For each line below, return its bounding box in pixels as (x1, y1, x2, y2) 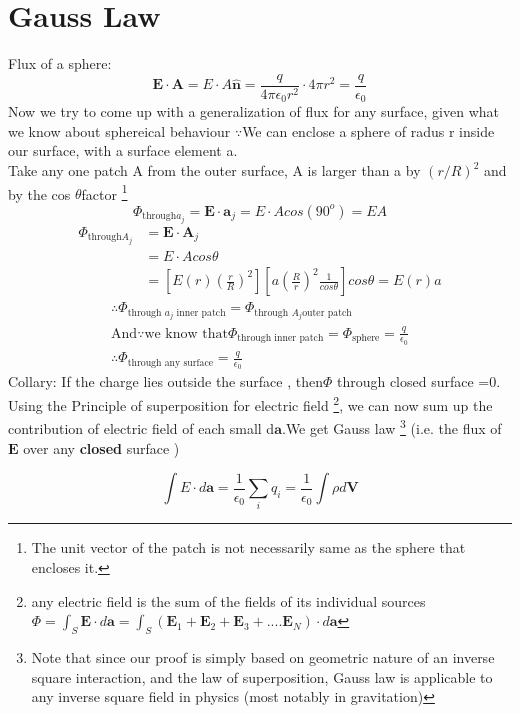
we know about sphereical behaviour (8, 120, 231, 141)
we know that (144, 326, 228, 341)
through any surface (127, 357, 214, 368)
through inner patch (237, 333, 324, 344)
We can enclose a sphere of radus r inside (242, 120, 495, 141)
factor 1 (81, 180, 128, 204)
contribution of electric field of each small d (8, 417, 275, 438)
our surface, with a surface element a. (8, 140, 238, 161)
